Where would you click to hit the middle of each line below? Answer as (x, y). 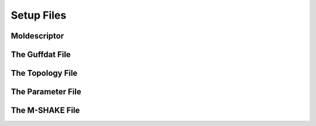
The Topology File (44, 73)
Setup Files (39, 15)
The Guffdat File (41, 55)
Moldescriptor (37, 36)
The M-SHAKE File (45, 111)
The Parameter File (46, 92)
